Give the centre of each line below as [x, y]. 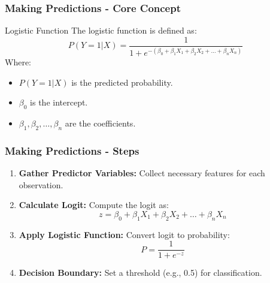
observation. [41, 184]
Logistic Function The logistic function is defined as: [101, 30]
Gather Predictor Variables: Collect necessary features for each [142, 173]
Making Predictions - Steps [72, 150]
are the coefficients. [100, 123]
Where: [18, 62]
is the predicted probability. [122, 82]
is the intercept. [59, 102]
